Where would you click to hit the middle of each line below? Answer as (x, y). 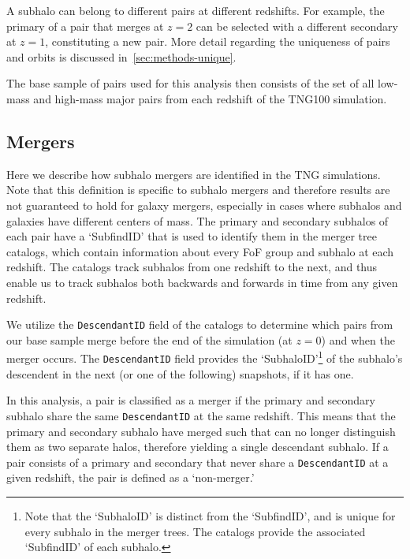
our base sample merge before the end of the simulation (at (149, 339)
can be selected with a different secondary (297, 26)
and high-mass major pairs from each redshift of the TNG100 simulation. (210, 98)
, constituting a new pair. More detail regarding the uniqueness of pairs (218, 41)
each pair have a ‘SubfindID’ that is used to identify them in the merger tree (192, 236)
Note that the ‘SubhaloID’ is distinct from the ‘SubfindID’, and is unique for (210, 515)
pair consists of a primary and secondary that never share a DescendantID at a (198, 462)
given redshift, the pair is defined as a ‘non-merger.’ (130, 477)
